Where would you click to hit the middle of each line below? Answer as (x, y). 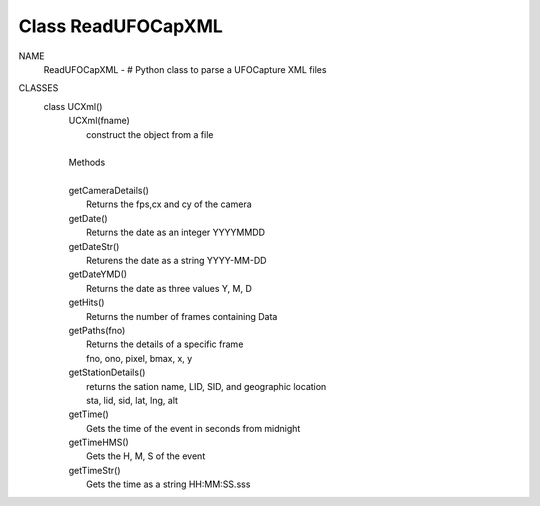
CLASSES (38, 88)
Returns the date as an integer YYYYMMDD (175, 232)
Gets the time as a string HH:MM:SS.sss (168, 484)
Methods (87, 162)
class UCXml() (73, 106)
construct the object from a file (150, 134)
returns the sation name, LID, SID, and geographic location (206, 386)
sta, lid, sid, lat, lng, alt (132, 400)
